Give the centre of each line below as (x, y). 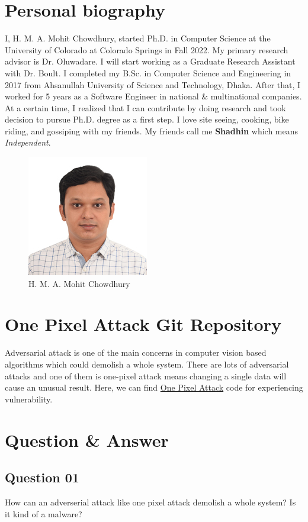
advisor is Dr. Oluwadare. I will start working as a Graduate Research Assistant (150, 61)
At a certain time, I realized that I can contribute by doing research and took (145, 107)
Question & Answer (87, 439)
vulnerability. (29, 399)
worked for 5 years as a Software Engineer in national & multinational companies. (153, 96)
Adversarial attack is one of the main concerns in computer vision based (136, 352)
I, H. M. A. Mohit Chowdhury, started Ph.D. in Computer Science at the (138, 38)
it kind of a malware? (44, 513)
